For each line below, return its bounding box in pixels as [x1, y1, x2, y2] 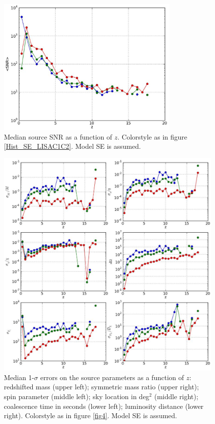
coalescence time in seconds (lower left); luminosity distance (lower [4, 401, 204, 411]
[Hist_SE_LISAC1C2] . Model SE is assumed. [4, 141, 141, 151]
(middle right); [154, 391, 198, 402]
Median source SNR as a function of [4, 131, 112, 141]
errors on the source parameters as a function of [40, 372, 184, 382]
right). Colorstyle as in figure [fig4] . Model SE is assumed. [4, 410, 177, 421]
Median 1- [4, 372, 34, 382]
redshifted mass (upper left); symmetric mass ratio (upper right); [4, 382, 199, 392]
